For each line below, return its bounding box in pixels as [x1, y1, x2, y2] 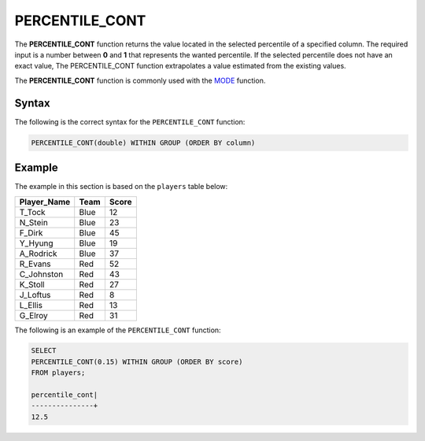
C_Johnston [19, 269, 64, 280]
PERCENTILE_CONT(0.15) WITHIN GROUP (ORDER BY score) [31, 357, 243, 366]
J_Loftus [19, 289, 51, 300]
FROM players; [31, 369, 86, 377]
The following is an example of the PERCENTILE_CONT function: [14, 325, 221, 335]
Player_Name [19, 196, 71, 207]
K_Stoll [19, 279, 45, 290]
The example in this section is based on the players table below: [14, 182, 228, 191]
